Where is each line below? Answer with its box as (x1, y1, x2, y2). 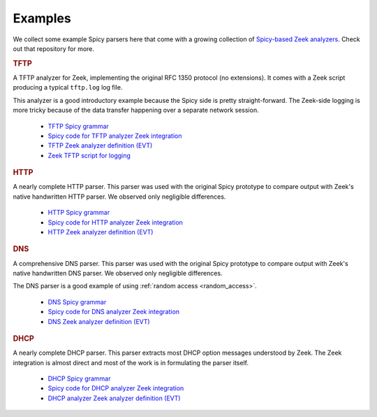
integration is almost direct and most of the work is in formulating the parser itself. (13, 358, 249, 367)
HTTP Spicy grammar (47, 208, 110, 217)
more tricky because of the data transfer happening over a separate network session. (13, 106, 259, 115)
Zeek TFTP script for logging (47, 151, 131, 160)
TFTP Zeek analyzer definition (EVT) (47, 141, 153, 150)
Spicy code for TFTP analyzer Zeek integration (47, 132, 182, 140)
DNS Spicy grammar (47, 297, 107, 306)
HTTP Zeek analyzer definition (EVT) (47, 227, 154, 236)
